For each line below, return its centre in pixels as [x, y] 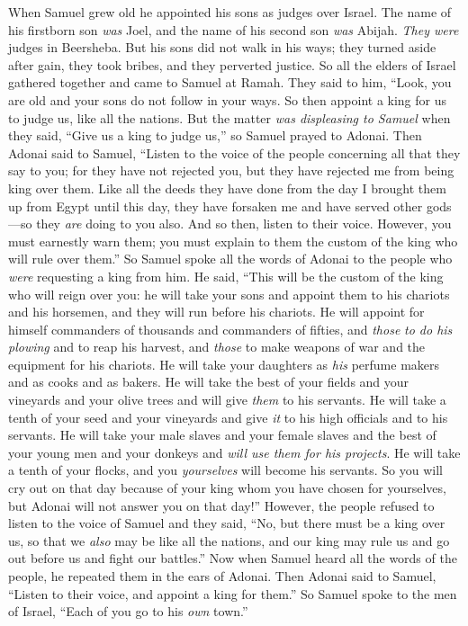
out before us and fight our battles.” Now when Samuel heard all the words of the [233, 558]
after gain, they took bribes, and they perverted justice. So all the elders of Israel [232, 64]
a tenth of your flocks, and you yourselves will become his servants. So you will [225, 470]
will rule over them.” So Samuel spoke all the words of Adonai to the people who [230, 259]
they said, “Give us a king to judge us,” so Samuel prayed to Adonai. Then [215, 135]
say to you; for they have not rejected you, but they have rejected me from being [231, 170]
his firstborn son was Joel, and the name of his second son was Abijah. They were [234, 29]
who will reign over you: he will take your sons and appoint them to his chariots [229, 294]
